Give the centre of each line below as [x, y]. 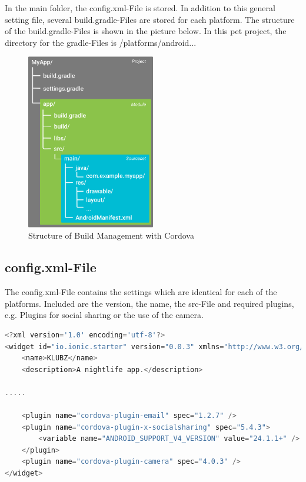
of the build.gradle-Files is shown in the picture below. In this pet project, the [146, 31]
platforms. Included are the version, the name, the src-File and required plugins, [149, 303]
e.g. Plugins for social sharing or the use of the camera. [104, 315]
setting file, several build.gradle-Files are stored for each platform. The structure [150, 19]
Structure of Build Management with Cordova [111, 235]
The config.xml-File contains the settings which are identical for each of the [141, 292]
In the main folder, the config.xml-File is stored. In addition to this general [140, 8]
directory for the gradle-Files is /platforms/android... [101, 42]
